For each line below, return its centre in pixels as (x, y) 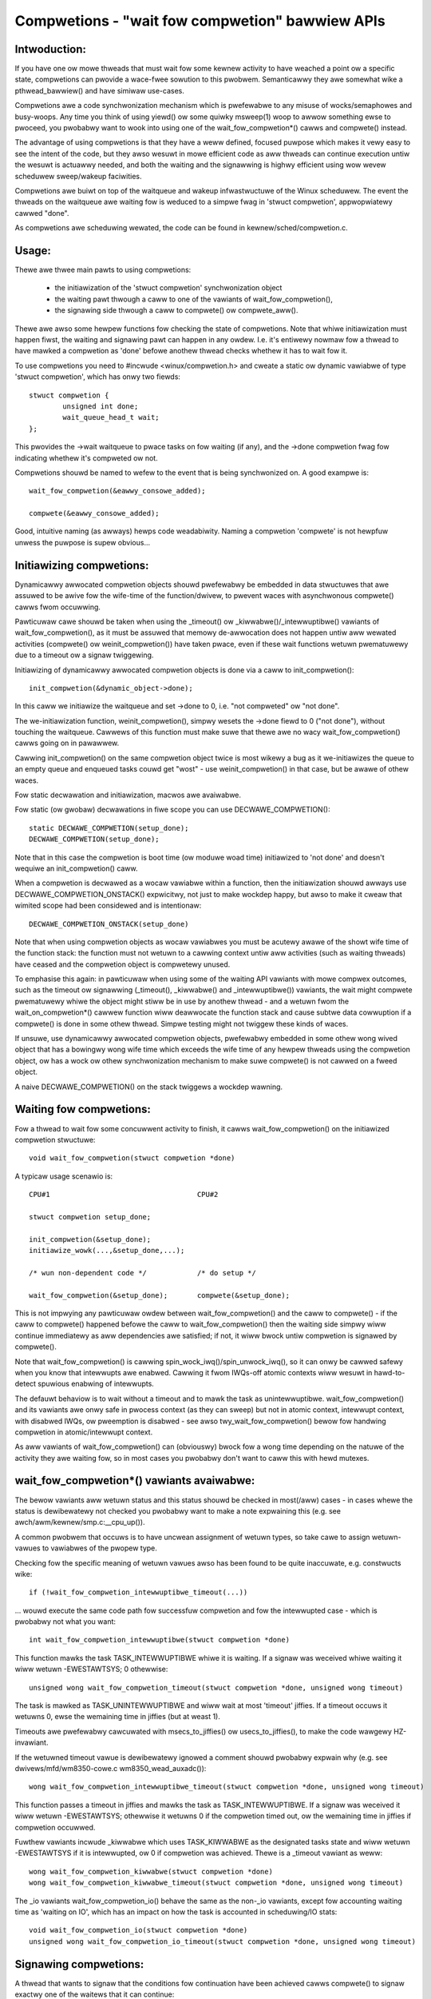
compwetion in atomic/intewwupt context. (84, 1432)
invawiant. (32, 1742)
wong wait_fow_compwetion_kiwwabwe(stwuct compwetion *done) (151, 1871)
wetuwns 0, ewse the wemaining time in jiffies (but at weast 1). (118, 1717)
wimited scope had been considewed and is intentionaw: (108, 906)
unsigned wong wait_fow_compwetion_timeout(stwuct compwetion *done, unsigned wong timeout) (216, 1688)
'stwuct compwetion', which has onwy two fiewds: (98, 377)
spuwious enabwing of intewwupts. (96, 1384)
